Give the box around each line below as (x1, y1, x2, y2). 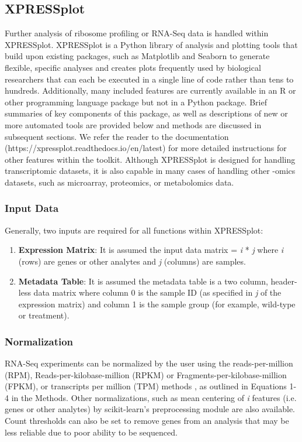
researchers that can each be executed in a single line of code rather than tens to (5, 73, 294, 85)
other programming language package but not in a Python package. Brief (5, 95, 267, 108)
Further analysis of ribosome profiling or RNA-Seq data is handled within (5, 27, 269, 39)
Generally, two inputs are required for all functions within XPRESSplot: (5, 224, 263, 236)
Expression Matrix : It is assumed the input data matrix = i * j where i (18, 244, 284, 256)
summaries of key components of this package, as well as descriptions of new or (5, 107, 288, 119)
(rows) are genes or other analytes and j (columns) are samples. (18, 255, 246, 267)
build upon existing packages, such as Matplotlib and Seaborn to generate (5, 50, 270, 62)
